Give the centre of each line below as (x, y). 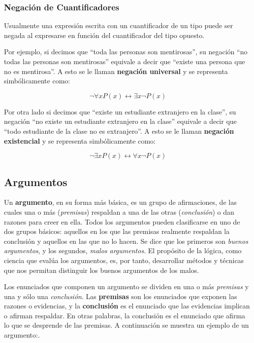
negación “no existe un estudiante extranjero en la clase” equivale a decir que (120, 121)
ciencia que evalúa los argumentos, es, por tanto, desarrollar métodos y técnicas (124, 260)
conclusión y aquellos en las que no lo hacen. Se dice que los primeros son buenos (126, 241)
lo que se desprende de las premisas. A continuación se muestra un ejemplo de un (127, 325)
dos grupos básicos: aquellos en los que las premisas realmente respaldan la (117, 231)
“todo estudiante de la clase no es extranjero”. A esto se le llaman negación (119, 131)
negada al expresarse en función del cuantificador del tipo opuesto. (104, 35)
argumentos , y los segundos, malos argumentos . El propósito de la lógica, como (123, 250)
